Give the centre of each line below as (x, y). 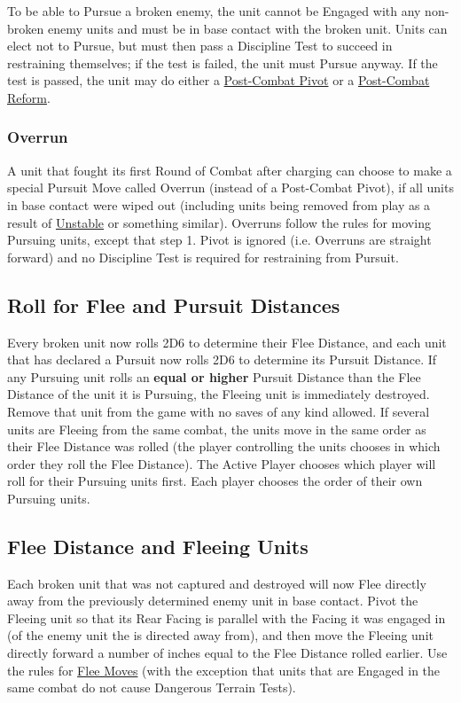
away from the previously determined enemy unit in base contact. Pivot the (213, 601)
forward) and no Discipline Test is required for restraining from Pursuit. (203, 257)
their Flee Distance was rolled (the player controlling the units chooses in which (224, 446)
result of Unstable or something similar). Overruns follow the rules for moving (219, 222)
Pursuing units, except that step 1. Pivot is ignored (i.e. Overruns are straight (219, 240)
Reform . (29, 97)
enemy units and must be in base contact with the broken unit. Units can (247, 28)
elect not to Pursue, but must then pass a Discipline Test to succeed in (200, 46)
